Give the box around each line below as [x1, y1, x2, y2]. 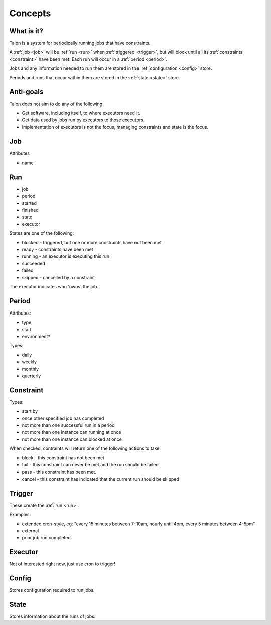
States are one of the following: [9, 230, 74, 236]
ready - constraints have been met [22, 246, 93, 253]
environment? [22, 334, 50, 340]
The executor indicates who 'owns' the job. [9, 283, 99, 289]
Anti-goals [9, 88, 44, 96]
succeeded [22, 260, 45, 266]
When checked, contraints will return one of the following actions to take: [9, 445, 161, 451]
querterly [22, 373, 41, 379]
